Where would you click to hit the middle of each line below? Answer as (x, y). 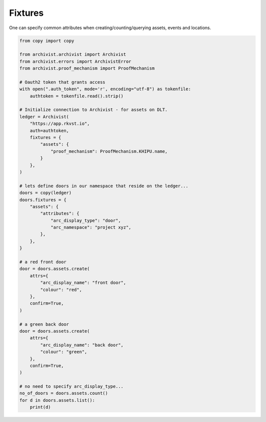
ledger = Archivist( (44, 117)
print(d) (40, 407)
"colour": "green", (64, 352)
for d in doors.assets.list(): (57, 400)
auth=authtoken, (49, 130)
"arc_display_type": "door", (86, 220)
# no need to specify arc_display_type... (71, 386)
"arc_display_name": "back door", (82, 345)
